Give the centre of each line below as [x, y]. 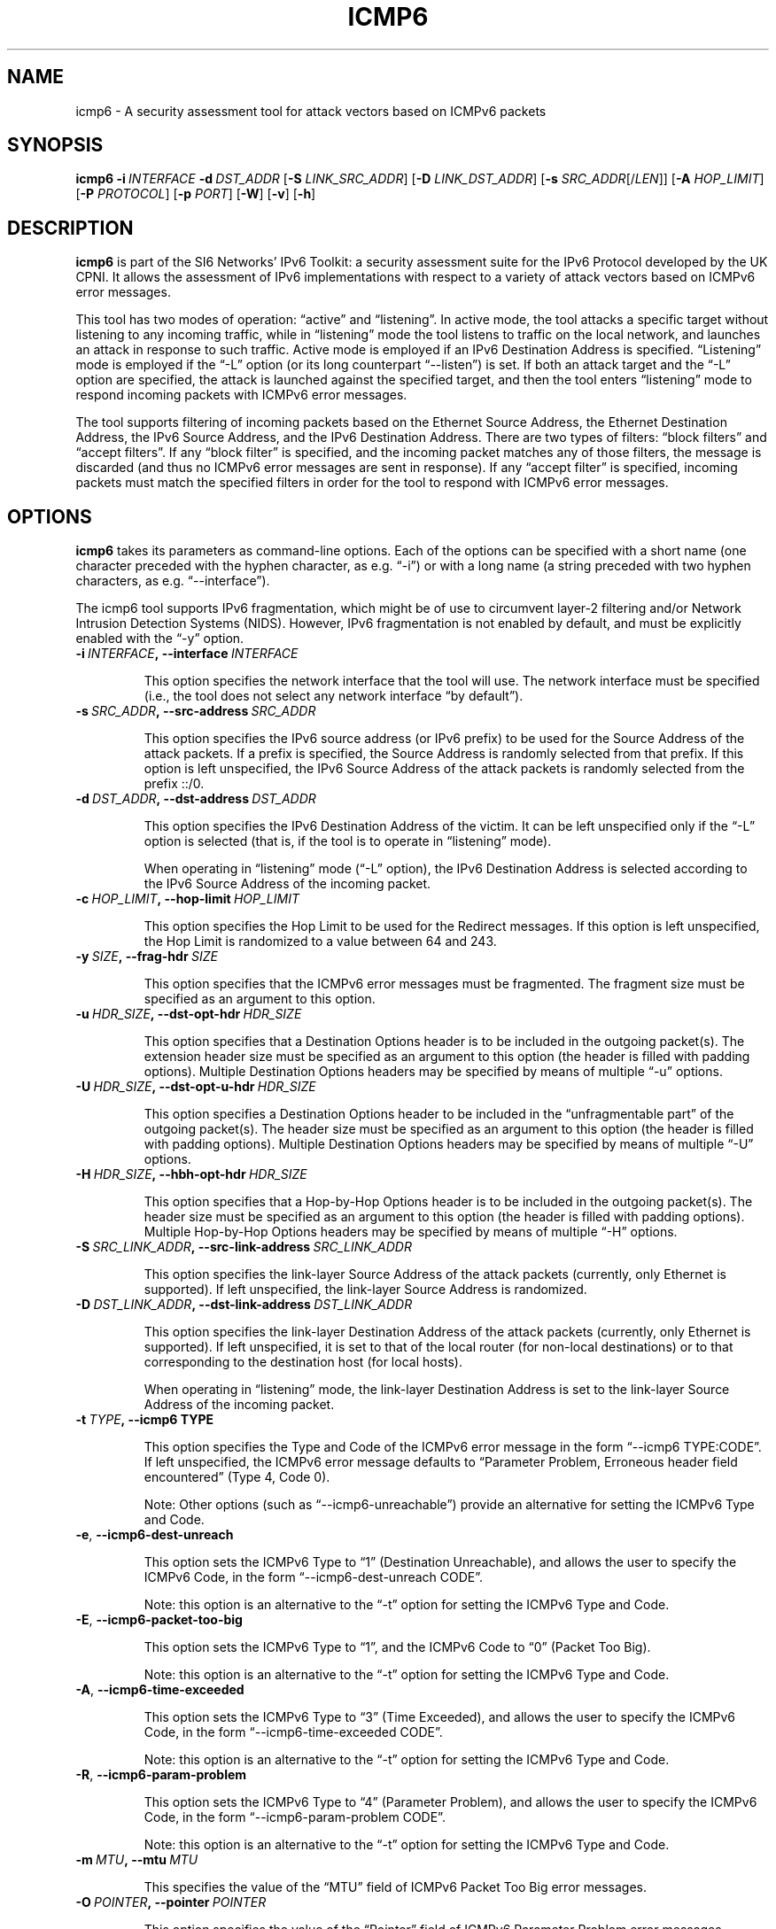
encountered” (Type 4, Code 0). [237, 1477]
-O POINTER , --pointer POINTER [171, 1902]
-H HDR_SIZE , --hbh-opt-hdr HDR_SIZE [191, 1174]
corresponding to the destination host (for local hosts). [303, 1362]
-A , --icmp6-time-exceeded [160, 1690]
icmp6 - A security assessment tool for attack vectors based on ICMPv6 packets [311, 111]
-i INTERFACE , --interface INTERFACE [187, 654]
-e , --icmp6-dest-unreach [155, 1535]
